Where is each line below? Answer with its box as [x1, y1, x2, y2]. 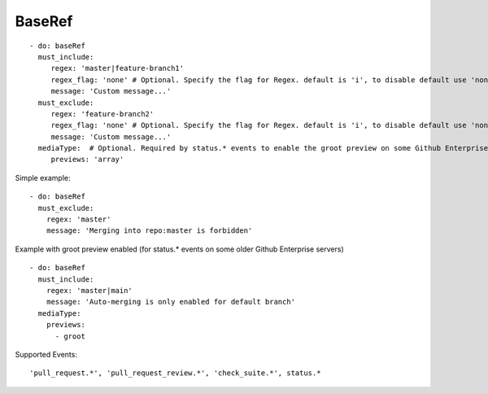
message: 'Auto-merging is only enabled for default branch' [46, 297, 296, 307]
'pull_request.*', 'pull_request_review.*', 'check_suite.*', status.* [29, 369, 321, 378]
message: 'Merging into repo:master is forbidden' [46, 226, 253, 235]
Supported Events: [15, 349, 77, 359]
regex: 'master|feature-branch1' [50, 63, 185, 73]
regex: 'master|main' [46, 286, 133, 295]
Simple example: [15, 173, 71, 182]
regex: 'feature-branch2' [50, 109, 155, 118]
